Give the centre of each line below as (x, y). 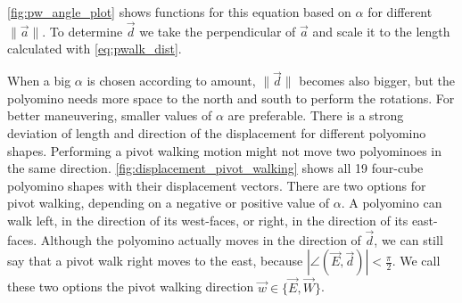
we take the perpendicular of (218, 31)
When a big (39, 81)
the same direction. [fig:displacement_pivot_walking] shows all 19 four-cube (215, 168)
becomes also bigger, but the (377, 81)
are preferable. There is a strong (316, 115)
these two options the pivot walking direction (131, 287)
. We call (416, 261)
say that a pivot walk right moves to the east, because (155, 261)
